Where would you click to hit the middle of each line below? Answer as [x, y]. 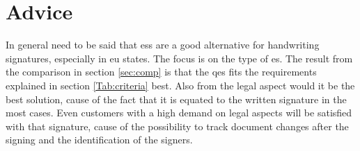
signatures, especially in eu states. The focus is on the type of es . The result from [179, 58]
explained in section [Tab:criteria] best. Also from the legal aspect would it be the [180, 85]
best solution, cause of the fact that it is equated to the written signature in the [176, 99]
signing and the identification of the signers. [99, 140]
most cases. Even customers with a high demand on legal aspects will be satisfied [179, 113]
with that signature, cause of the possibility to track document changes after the [177, 126]
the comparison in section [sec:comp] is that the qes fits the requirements [161, 72]
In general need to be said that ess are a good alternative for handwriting [163, 45]
